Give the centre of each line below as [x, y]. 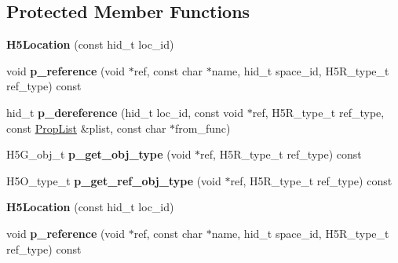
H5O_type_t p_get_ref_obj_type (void [114, 180]
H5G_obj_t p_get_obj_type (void [99, 154]
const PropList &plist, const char [86, 128]
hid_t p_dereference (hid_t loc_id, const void [125, 112]
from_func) [203, 128]
